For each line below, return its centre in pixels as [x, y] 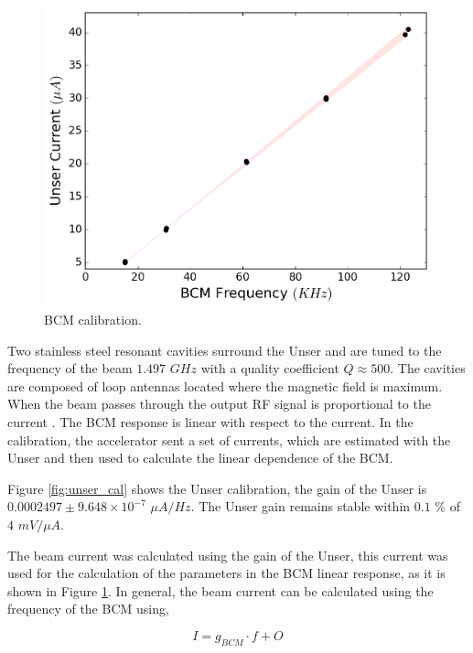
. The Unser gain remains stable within [301, 506]
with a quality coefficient [270, 368]
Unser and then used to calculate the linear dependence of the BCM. [200, 458]
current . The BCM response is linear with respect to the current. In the [210, 422]
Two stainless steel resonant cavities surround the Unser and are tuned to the [225, 350]
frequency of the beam [70, 368]
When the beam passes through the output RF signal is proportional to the [219, 404]
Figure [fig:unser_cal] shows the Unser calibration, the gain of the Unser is [217, 488]
